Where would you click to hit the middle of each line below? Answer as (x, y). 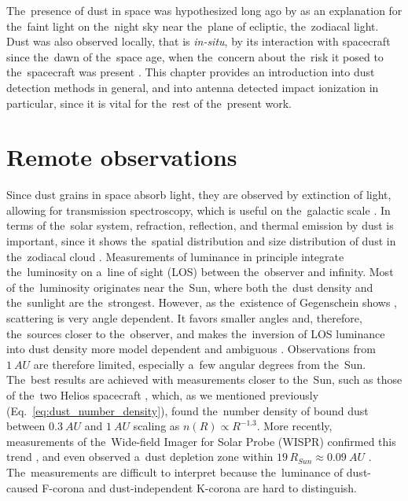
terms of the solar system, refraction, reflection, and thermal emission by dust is (200, 225)
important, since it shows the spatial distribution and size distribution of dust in (201, 241)
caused (22, 487)
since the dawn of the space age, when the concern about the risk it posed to (195, 56)
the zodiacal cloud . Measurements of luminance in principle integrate (175, 256)
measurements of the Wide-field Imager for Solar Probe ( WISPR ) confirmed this (201, 441)
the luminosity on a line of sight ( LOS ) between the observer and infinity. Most (200, 272)
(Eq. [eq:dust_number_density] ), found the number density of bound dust (187, 410)
